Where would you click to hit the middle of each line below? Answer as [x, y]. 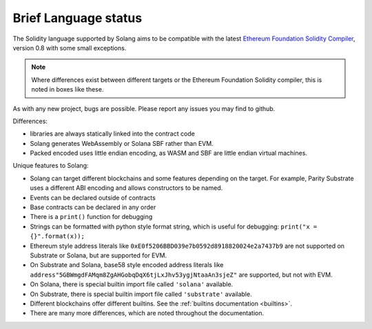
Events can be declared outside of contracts [93, 198]
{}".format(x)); [58, 236]
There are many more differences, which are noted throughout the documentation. [147, 313]
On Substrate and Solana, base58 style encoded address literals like [127, 265]
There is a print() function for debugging [91, 217]
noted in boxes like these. [68, 89]
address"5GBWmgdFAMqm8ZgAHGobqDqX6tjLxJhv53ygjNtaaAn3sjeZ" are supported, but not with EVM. [182, 275]
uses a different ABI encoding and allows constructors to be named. [126, 188]
